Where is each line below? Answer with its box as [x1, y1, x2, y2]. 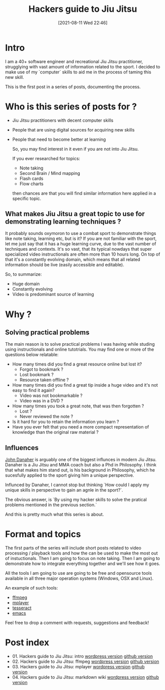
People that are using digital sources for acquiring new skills [12, 127, 135, 132]
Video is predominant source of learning [12, 292, 95, 297]
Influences [5, 443, 39, 452]
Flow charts [19, 181, 44, 187]
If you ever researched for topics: [12, 155, 80, 161]
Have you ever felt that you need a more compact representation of [12, 424, 149, 430]
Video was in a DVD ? [19, 398, 64, 404]
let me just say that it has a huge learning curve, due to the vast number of [5, 241, 157, 247]
